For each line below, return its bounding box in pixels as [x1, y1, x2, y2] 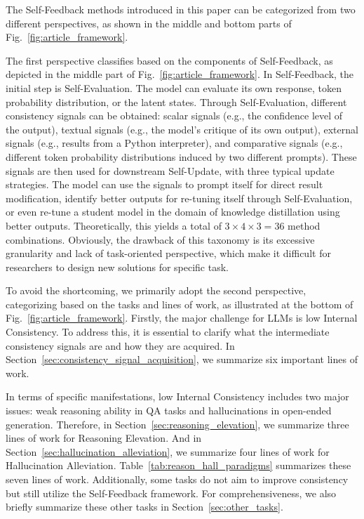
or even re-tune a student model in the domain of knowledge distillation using [6, 204, 340, 219]
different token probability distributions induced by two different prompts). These [6, 149, 357, 164]
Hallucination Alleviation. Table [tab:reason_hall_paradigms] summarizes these [6, 458, 351, 473]
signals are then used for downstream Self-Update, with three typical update [6, 163, 335, 178]
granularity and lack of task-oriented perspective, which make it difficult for [6, 246, 331, 261]
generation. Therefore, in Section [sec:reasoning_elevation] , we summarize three [6, 416, 349, 431]
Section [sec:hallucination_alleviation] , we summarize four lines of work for [6, 444, 330, 459]
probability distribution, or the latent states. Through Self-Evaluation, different [6, 94, 347, 109]
